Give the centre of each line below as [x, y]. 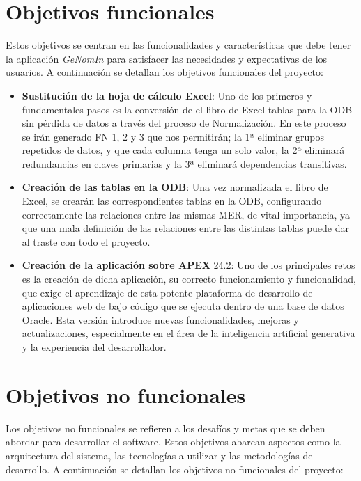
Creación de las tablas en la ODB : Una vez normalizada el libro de [175, 187]
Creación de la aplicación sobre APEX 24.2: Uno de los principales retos [189, 265]
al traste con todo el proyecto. [86, 241]
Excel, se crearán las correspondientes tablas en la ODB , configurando [172, 201]
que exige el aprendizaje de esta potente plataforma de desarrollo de [167, 292]
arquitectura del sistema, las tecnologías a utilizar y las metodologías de [159, 455]
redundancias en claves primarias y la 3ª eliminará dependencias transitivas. [184, 163]
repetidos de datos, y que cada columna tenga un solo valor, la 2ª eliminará [183, 150]
